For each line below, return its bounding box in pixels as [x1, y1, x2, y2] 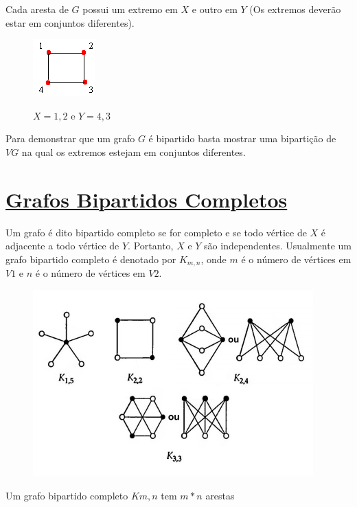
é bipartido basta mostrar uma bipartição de [148, 131, 336, 146]
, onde [200, 251, 227, 266]
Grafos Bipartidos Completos [5, 185, 288, 213]
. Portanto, [128, 238, 174, 253]
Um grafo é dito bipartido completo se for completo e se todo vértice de [5, 225, 307, 239]
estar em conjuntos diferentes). [5, 15, 135, 30]
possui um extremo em [82, 2, 178, 16]
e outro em [192, 2, 238, 16]
